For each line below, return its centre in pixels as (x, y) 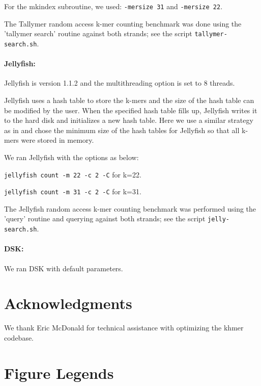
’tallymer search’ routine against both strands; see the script (98, 33)
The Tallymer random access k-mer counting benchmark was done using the (123, 23)
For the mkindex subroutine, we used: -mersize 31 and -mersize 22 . (113, 6)
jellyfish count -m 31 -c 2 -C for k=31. (73, 191)
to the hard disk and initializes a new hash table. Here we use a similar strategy (129, 120)
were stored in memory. (57, 140)
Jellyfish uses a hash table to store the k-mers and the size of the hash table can (129, 100)
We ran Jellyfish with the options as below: (71, 157)
